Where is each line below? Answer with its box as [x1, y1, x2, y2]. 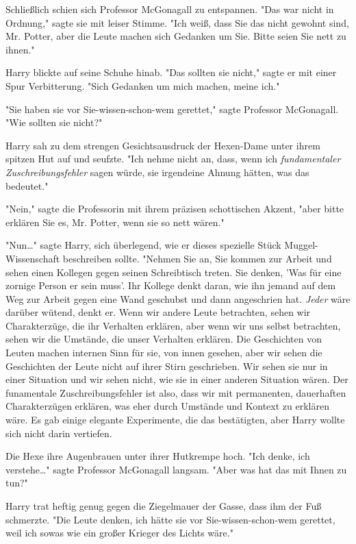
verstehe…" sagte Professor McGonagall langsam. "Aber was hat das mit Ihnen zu [5, 462, 347, 476]
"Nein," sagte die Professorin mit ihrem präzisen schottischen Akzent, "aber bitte [5, 201, 344, 216]
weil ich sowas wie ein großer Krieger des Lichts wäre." [5, 526, 233, 540]
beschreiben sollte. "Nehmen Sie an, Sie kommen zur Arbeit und [62, 251, 332, 265]
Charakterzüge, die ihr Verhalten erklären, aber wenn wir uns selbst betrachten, [5, 318, 341, 332]
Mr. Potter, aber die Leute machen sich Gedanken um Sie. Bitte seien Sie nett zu [5, 29, 346, 43]
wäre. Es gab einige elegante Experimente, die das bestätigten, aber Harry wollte [5, 412, 345, 427]
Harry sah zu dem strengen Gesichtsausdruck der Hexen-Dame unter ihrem [5, 138, 320, 152]
